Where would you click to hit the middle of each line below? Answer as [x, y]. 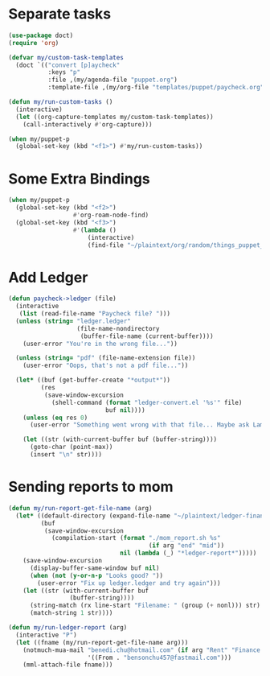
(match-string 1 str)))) [71, 613]
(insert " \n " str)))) [66, 455]
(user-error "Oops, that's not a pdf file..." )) [106, 366]
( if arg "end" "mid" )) [186, 546]
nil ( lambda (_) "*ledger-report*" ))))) [188, 553]
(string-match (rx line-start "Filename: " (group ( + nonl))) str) [145, 606]
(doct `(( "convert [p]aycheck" [68, 65]
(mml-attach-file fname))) [68, 665]
